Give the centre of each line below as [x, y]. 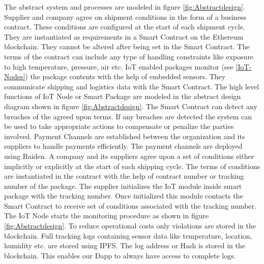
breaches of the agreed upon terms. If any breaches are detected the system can [128, 116]
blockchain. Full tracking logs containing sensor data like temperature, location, [128, 235]
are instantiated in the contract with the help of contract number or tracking [124, 176]
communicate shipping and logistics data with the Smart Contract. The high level [132, 86]
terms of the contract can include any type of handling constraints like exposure [129, 56]
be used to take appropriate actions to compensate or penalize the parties [119, 126]
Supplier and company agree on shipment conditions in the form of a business [125, 16]
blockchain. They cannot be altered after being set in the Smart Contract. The [127, 46]
